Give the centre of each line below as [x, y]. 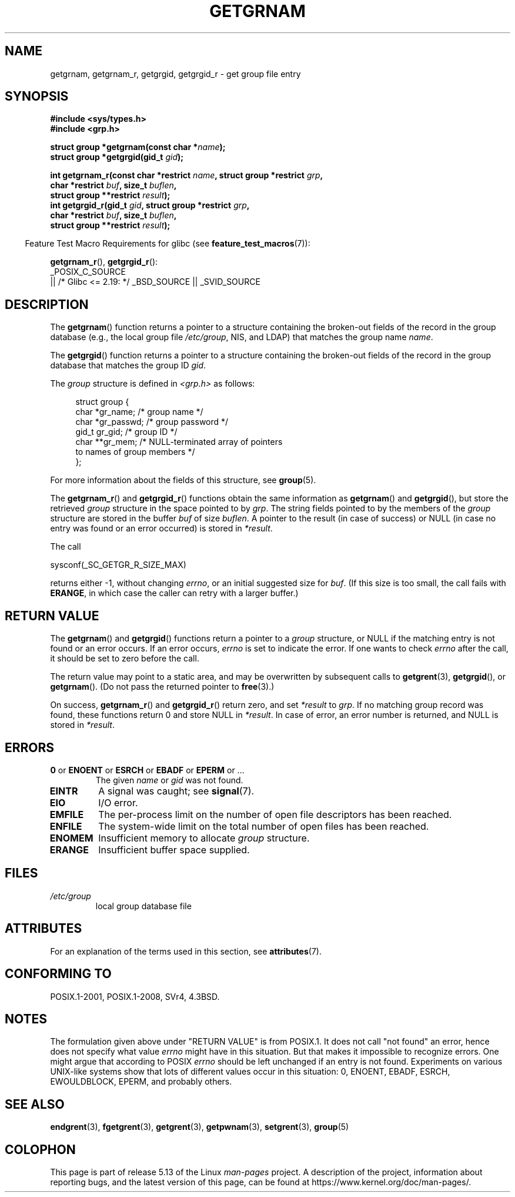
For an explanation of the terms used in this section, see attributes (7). [186, 951]
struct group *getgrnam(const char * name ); [138, 147]
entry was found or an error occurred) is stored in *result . [161, 528]
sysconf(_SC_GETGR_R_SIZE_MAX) [118, 565]
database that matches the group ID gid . [128, 365]
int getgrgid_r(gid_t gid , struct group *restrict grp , [150, 205]
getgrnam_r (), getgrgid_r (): [104, 262]
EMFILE [67, 814]
